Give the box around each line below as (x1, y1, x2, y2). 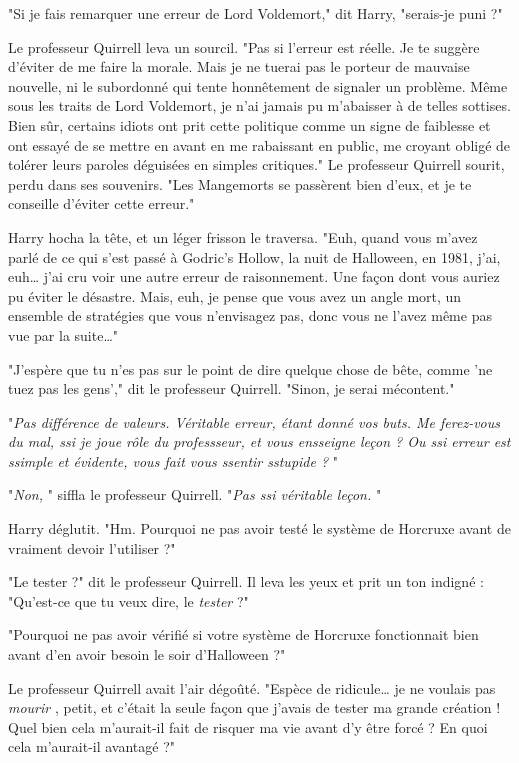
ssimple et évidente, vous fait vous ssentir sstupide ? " (8, 450, 339, 471)
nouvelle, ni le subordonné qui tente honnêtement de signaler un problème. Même (8, 75, 508, 96)
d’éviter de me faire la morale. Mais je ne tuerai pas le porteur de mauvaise (8, 56, 470, 77)
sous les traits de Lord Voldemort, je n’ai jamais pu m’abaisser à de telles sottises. (8, 95, 511, 116)
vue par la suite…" (8, 324, 119, 345)
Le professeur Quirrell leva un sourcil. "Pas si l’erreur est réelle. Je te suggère (8, 36, 480, 57)
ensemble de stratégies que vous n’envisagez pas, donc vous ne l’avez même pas (8, 305, 492, 326)
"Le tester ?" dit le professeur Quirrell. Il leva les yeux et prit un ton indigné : (8, 571, 484, 592)
